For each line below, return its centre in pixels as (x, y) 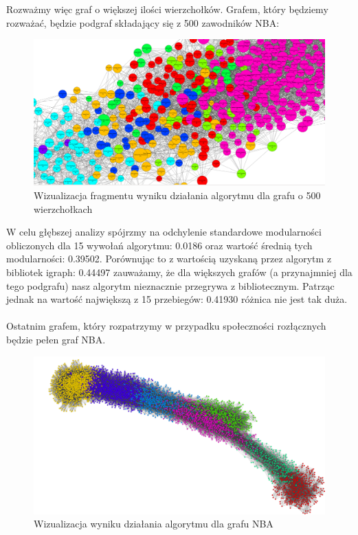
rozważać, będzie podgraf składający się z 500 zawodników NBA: (143, 22)
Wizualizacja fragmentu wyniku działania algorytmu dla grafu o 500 (177, 195)
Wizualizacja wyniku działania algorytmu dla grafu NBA (154, 524)
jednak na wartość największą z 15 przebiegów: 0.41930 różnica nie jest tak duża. (177, 299)
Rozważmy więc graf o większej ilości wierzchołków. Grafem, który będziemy (167, 9)
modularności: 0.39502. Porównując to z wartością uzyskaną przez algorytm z (169, 259)
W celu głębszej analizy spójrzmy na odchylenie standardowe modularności (164, 232)
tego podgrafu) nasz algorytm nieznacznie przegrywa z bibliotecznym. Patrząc (170, 285)
